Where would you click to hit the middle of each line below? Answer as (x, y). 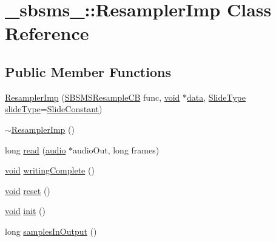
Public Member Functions (88, 71)
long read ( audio (35, 150)
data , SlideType (216, 97)
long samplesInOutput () (51, 231)
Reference (47, 33)
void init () (25, 211)
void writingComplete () (50, 170)
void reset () (28, 190)
